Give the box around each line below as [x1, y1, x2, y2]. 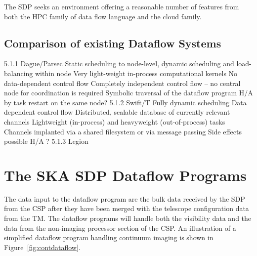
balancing [4, 68, 33, 78]
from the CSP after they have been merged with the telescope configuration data [4, 203, 249, 213]
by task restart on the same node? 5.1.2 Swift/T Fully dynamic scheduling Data [4, 97, 247, 107]
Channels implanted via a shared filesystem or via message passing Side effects [4, 126, 242, 136]
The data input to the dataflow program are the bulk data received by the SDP [4, 193, 245, 204]
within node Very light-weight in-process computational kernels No [35, 68, 238, 78]
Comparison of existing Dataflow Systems [4, 35, 221, 50]
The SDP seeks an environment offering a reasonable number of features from [4, 1, 239, 11]
